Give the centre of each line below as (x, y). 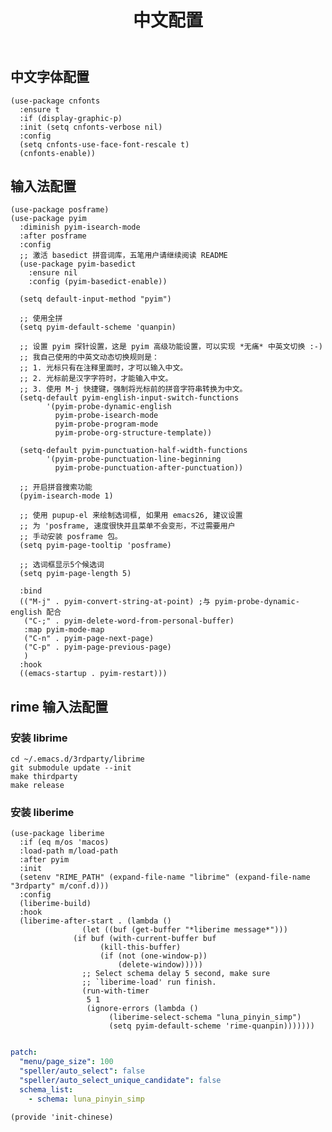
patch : (24, 1052)
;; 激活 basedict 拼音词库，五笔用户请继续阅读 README (123, 256)
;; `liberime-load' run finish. (149, 982)
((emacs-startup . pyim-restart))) (93, 674)
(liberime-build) (55, 904)
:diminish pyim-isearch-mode (80, 227)
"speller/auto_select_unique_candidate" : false (120, 1081)
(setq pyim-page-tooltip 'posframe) (95, 546)
